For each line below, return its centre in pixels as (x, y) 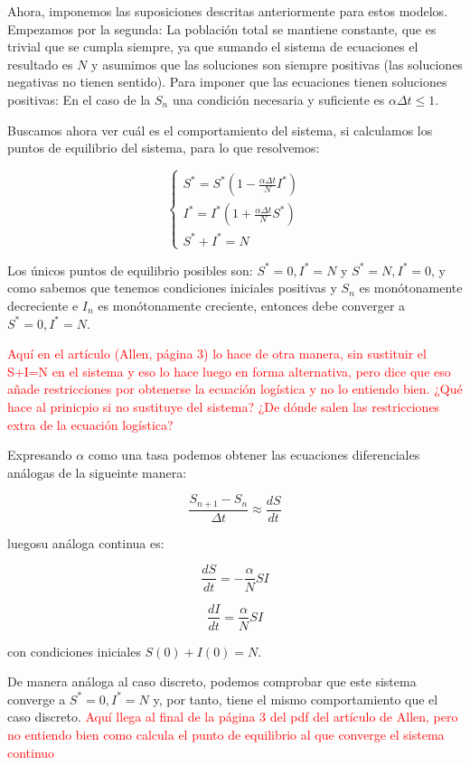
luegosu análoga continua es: (86, 542)
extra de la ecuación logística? (90, 424)
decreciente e (43, 306)
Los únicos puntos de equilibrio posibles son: (130, 270)
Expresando (40, 455)
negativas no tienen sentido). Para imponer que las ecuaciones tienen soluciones (227, 82)
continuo (31, 752)
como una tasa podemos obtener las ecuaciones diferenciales (254, 455)
